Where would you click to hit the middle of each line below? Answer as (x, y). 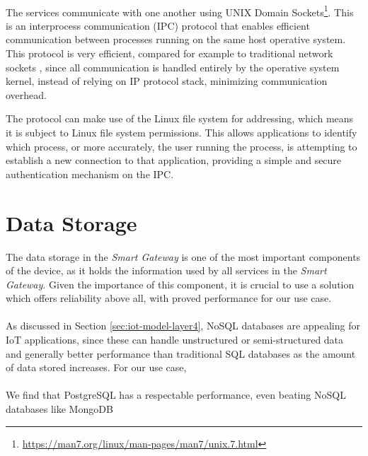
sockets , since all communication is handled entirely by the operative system (173, 67)
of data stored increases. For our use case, (96, 367)
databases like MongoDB (59, 409)
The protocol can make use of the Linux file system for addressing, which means (180, 118)
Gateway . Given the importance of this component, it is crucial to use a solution (180, 284)
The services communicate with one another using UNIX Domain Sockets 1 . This (180, 11)
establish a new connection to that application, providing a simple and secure (174, 160)
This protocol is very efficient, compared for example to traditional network (169, 53)
